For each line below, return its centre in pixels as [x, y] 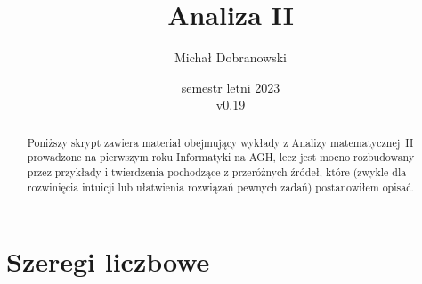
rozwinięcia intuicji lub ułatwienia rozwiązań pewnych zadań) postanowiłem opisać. [220, 187]
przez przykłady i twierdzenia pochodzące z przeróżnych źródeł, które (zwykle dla [217, 172]
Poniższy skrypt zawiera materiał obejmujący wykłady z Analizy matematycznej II [220, 142]
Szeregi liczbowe [108, 261]
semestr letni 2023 [231, 87]
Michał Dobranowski [231, 57]
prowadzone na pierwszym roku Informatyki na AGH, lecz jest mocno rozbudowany [221, 157]
